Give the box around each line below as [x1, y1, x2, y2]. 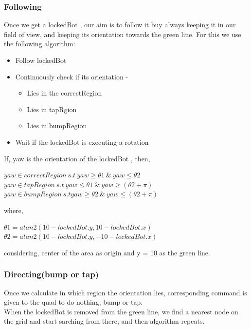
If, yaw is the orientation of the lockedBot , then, [4, 153, 150, 163]
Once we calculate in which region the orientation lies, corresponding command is [4, 287, 247, 297]
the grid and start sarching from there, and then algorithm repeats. [4, 316, 205, 326]
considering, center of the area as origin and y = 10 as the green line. [4, 247, 210, 257]
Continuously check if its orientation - [15, 71, 128, 81]
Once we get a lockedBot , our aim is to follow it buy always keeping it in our [4, 19, 236, 30]
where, [4, 205, 23, 215]
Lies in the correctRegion [27, 88, 102, 98]
